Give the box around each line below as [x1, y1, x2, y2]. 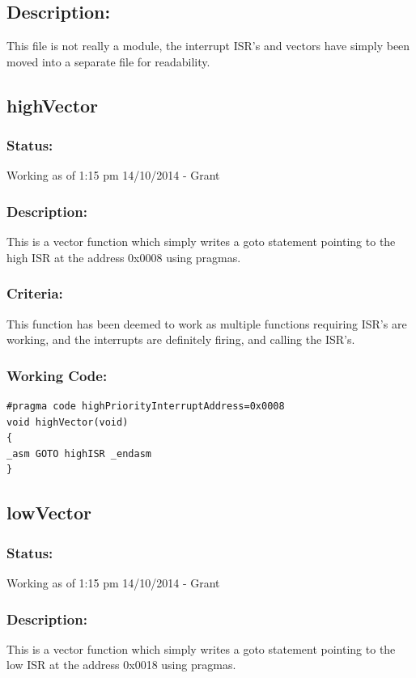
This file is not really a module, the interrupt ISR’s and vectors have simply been [6, 37, 410, 54]
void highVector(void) [6, 416, 129, 428]
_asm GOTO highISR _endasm [6, 447, 151, 460]
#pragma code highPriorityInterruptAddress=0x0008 [6, 400, 285, 413]
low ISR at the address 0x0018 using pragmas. [6, 656, 236, 673]
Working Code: [6, 365, 108, 385]
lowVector [6, 500, 91, 525]
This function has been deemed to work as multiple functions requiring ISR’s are [6, 315, 407, 332]
